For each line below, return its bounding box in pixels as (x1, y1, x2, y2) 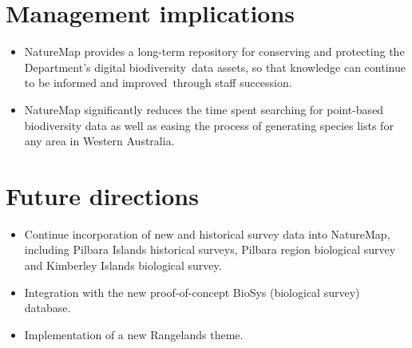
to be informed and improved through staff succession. (24, 74, 292, 91)
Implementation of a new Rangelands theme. (24, 326, 244, 342)
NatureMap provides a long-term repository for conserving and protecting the (24, 43, 405, 60)
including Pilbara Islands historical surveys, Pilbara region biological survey (24, 241, 396, 258)
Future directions (6, 179, 199, 212)
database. (24, 299, 71, 316)
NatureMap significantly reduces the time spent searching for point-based (24, 101, 384, 117)
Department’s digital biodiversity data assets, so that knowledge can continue (24, 58, 406, 75)
